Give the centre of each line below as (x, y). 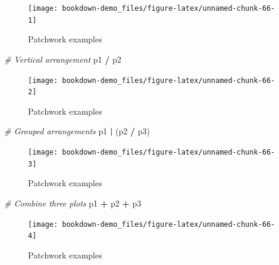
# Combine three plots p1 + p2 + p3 (73, 203)
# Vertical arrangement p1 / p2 (63, 59)
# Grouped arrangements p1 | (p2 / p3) (77, 131)
